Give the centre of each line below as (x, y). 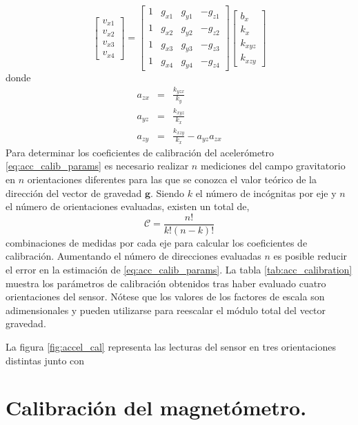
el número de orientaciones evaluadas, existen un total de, (128, 206)
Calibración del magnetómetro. (156, 407)
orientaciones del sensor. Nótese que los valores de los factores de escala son (165, 297)
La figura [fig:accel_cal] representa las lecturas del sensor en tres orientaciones (171, 347)
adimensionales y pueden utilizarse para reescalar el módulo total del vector (166, 310)
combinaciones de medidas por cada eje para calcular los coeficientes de (157, 242)
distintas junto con (45, 360)
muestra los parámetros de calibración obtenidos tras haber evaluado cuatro (166, 283)
